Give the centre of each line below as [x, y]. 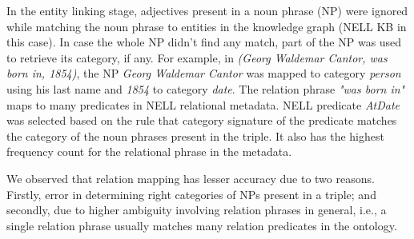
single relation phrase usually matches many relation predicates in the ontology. [202, 225]
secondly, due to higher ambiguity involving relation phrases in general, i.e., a [197, 210]
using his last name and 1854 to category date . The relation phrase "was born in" [206, 88]
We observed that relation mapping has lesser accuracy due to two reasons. [191, 178]
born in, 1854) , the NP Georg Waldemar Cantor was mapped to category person [204, 73]
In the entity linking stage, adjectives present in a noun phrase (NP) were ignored [207, 10]
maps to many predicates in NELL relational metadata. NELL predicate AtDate [203, 104]
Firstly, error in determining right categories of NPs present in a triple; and [191, 194]
